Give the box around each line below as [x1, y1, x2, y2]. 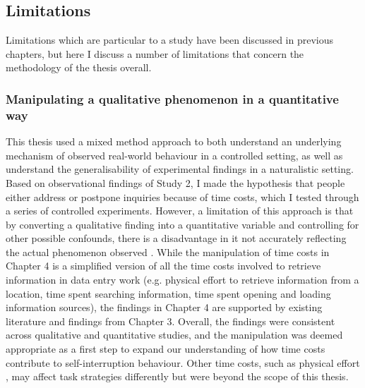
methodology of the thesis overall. [6, 60, 152, 75]
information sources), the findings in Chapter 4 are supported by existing [6, 300, 323, 315]
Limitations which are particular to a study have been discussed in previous [6, 32, 333, 47]
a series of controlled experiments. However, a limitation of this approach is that [6, 203, 354, 218]
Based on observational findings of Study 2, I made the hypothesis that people [6, 175, 345, 190]
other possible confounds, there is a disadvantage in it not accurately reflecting [6, 231, 347, 245]
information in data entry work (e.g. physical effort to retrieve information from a [6, 272, 359, 287]
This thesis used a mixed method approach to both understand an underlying [6, 134, 342, 149]
